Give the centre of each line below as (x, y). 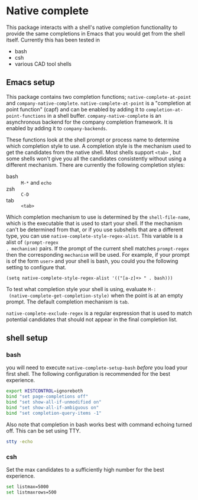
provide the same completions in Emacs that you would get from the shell (95, 33)
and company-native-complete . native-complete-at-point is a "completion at (98, 103)
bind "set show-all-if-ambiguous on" (53, 408)
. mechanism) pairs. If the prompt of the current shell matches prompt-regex (98, 248)
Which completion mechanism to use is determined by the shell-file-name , (98, 217)
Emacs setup (30, 83)
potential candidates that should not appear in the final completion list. (92, 319)
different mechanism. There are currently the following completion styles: (95, 164)
